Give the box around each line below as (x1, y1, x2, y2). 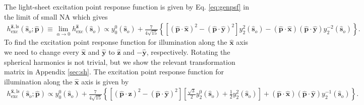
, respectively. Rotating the (146, 47, 230, 57)
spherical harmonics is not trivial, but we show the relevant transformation (4, 56, 235, 67)
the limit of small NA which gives (4, 11, 108, 22)
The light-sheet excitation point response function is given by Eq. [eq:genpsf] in (4, 2, 249, 12)
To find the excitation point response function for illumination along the (4, 37, 227, 47)
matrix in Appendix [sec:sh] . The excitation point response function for (4, 66, 224, 77)
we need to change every (4, 47, 79, 57)
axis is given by (81, 76, 129, 86)
